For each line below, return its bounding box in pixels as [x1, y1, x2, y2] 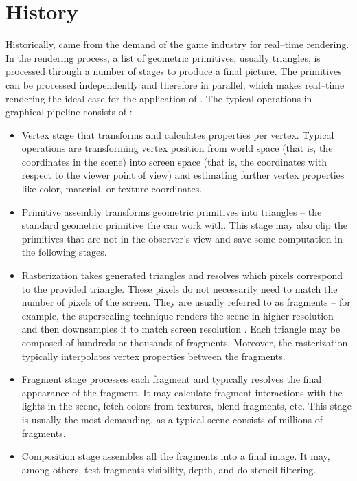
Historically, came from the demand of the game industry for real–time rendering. [5, 37, 349, 52]
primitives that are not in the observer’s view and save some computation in [21, 231, 343, 245]
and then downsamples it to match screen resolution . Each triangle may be [21, 322, 341, 336]
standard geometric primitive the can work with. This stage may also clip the [21, 218, 347, 232]
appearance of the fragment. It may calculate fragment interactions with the [21, 385, 343, 399]
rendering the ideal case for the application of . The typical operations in [5, 91, 312, 105]
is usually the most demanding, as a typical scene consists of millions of [21, 412, 323, 426]
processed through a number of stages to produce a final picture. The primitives [5, 64, 342, 78]
